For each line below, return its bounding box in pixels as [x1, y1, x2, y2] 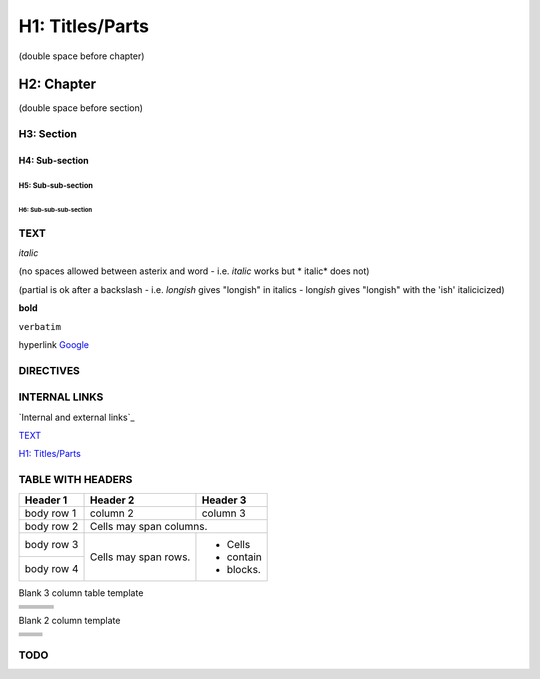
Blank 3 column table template [18, 586, 144, 599]
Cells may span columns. [89, 519, 208, 533]
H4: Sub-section [18, 155, 89, 167]
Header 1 [24, 493, 68, 507]
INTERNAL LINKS [18, 390, 104, 404]
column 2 [89, 506, 134, 520]
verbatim [18, 321, 62, 332]
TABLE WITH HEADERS [18, 473, 133, 487]
